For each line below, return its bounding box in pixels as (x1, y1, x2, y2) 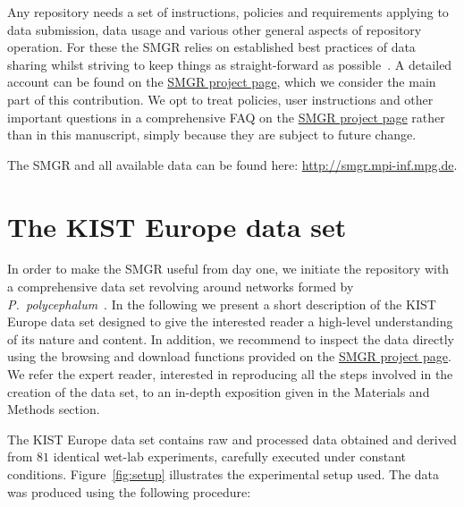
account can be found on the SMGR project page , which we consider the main (7, 72, 436, 91)
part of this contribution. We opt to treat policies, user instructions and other (7, 89, 434, 108)
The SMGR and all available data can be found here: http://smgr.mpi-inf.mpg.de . (7, 155, 458, 173)
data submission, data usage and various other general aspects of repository (7, 20, 422, 38)
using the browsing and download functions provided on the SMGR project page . (7, 347, 451, 366)
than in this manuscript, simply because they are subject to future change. (7, 125, 417, 144)
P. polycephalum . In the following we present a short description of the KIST (7, 294, 436, 313)
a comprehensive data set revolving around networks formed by (7, 277, 354, 296)
